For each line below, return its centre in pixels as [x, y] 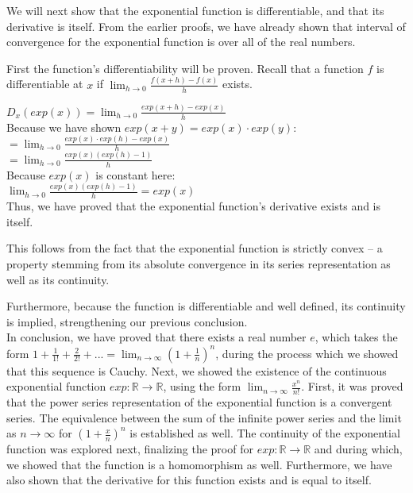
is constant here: [135, 174]
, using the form [202, 386]
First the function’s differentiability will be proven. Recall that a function [185, 68]
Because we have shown [64, 127]
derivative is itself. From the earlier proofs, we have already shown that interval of [206, 26]
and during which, [358, 449]
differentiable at [45, 84]
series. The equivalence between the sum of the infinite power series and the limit [204, 417]
